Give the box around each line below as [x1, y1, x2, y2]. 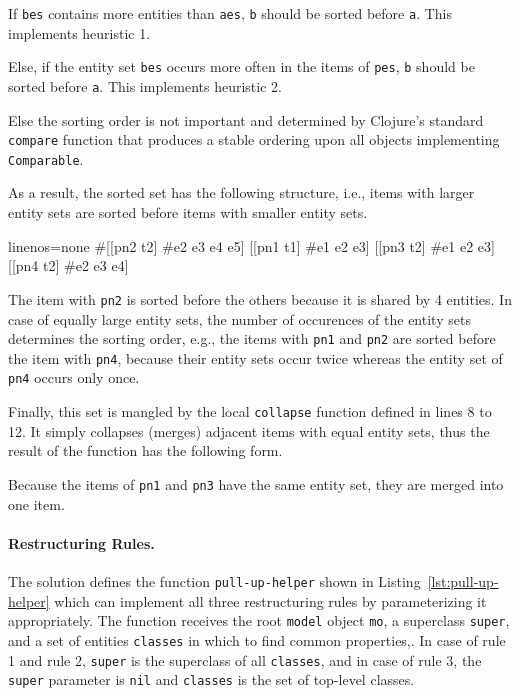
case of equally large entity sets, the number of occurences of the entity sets [8, 308, 471, 329]
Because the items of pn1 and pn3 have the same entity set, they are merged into [8, 473, 504, 494]
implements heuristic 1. [8, 22, 151, 43]
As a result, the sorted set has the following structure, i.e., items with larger [8, 182, 475, 203]
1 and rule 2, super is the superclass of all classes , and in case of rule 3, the [8, 649, 482, 670]
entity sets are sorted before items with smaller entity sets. [8, 202, 368, 223]
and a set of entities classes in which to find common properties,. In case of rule [8, 629, 506, 650]
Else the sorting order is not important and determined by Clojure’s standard [8, 109, 484, 130]
